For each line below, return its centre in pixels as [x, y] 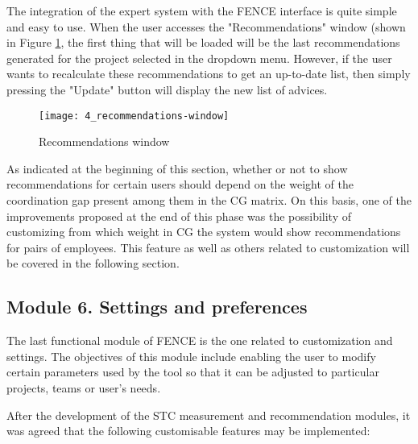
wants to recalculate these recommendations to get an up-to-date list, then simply [209, 74]
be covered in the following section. [93, 263]
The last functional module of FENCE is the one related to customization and [200, 340]
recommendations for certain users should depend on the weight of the [180, 184]
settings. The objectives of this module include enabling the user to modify [191, 356]
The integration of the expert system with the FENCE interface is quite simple [202, 10]
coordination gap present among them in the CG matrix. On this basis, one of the [209, 200]
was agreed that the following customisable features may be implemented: [188, 431]
